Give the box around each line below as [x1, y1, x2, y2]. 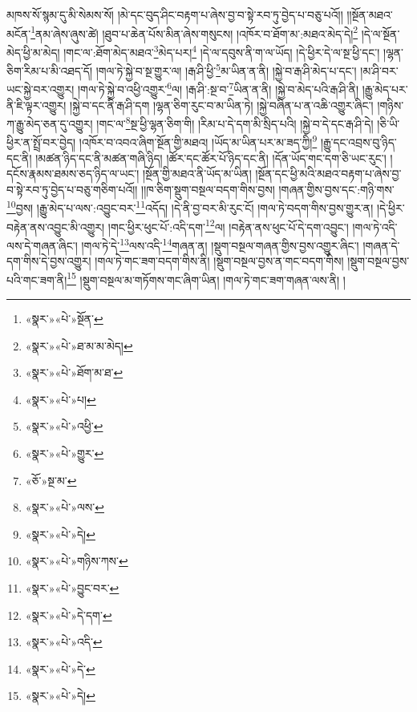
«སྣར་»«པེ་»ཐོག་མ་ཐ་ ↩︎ [25, 364, 123, 381]
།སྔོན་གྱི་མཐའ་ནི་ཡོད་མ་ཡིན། [142, 165, 252, 182]
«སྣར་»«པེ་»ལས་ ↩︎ [25, 499, 104, 516]
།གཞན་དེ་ [362, 237, 400, 253]
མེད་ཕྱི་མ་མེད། [6, 43, 60, 60]
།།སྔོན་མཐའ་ [346, 6, 393, 22]
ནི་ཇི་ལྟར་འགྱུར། [6, 96, 67, 113]
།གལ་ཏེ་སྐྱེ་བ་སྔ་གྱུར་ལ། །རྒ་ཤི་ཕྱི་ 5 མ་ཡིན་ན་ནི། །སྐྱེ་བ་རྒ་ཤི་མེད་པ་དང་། [95, 60, 357, 79]
